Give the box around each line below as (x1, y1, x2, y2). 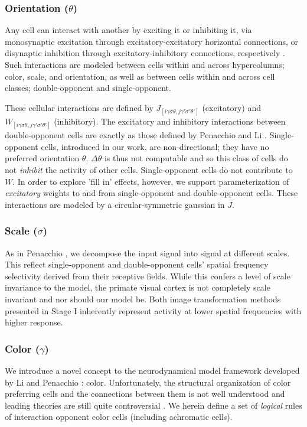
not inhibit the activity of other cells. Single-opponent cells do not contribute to (5, 163, 293, 175)
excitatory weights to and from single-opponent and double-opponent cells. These (5, 187, 298, 199)
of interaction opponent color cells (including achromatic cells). (5, 410, 233, 423)
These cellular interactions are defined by (5, 101, 153, 113)
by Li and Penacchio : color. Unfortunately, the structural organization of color (5, 376, 291, 388)
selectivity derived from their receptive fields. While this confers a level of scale (5, 269, 290, 282)
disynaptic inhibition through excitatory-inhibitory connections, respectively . (5, 47, 285, 59)
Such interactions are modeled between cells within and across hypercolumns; (5, 58, 285, 70)
